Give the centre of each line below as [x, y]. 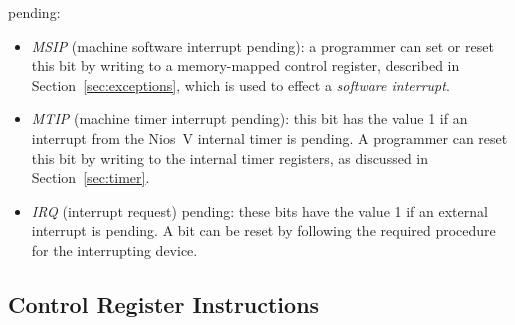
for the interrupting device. [114, 249]
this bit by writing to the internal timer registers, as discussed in [230, 157]
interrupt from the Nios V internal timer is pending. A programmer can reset [269, 137]
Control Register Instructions [164, 303]
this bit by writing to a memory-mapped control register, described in [245, 65]
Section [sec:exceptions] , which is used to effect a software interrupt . [240, 84]
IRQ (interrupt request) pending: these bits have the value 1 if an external [259, 210]
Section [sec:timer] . [90, 177]
